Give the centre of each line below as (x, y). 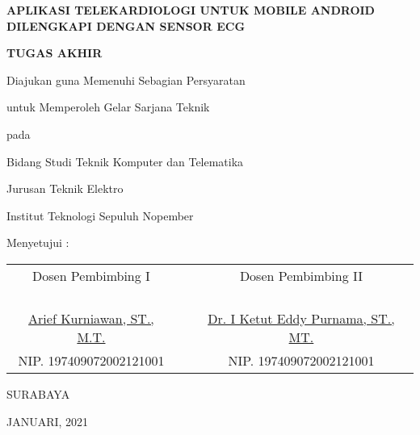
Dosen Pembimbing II (301, 275)
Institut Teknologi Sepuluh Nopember (100, 215)
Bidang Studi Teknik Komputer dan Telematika (125, 161)
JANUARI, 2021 (48, 421)
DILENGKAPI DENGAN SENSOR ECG (126, 25)
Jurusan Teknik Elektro (65, 188)
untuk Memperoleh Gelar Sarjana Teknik (108, 107)
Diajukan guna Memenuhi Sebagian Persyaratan (126, 79)
